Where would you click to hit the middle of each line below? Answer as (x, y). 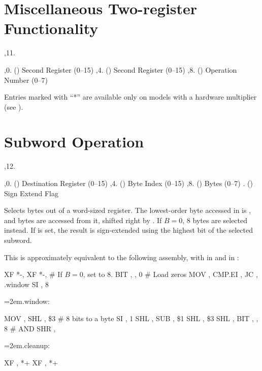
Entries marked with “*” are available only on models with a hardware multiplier (130, 97)
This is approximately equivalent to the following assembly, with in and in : (122, 257)
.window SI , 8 (26, 284)
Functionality (51, 28)
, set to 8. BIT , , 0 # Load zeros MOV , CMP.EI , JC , (170, 274)
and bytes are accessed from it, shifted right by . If (83, 220)
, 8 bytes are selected (215, 220)
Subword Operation (74, 142)
